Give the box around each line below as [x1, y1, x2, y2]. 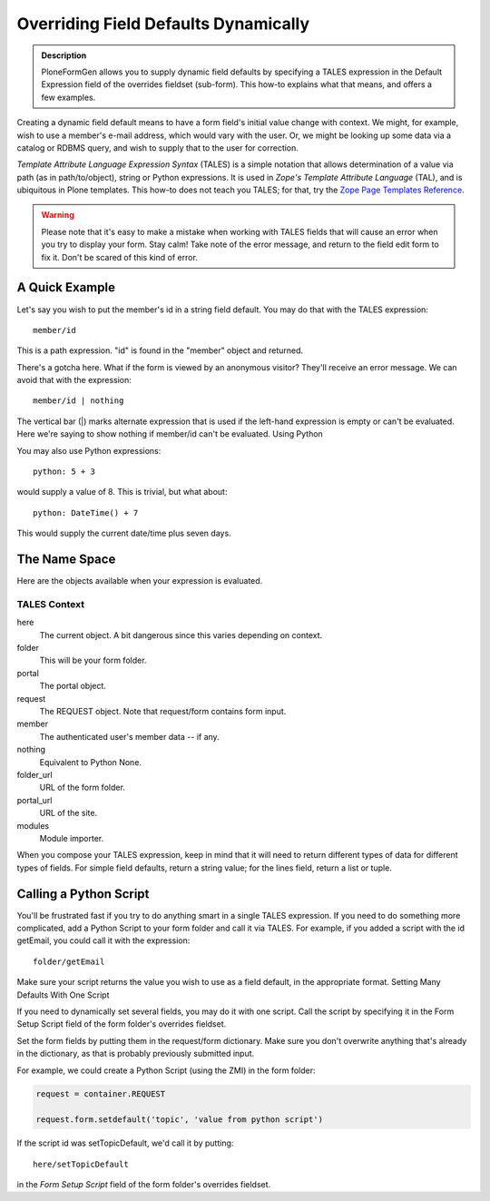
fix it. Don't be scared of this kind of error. [41, 251, 199, 262]
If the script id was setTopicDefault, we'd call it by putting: [16, 1137, 234, 1148]
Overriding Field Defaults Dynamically [16, 14, 310, 34]
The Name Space [16, 552, 116, 567]
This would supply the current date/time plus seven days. [16, 527, 231, 539]
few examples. [41, 92, 96, 103]
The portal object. [39, 681, 106, 692]
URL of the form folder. [39, 782, 126, 793]
